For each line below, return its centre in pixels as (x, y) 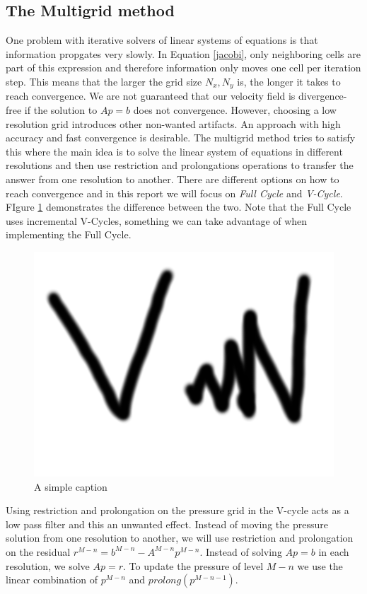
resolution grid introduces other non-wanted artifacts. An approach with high (173, 123)
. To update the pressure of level (193, 565)
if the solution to (61, 110)
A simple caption (71, 486)
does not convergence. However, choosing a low (235, 110)
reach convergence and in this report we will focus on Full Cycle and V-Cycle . (174, 193)
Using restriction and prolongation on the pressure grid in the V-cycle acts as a (177, 510)
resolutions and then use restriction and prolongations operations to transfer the (180, 165)
